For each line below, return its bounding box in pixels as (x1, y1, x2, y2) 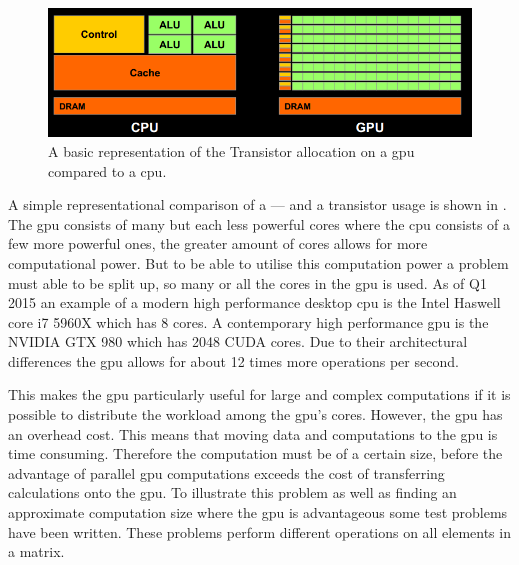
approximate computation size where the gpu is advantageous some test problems (8, 502, 508, 523)
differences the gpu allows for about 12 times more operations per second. (8, 350, 459, 371)
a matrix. (8, 541, 65, 562)
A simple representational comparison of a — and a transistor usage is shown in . (8, 194, 507, 215)
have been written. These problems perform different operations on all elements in (8, 521, 511, 542)
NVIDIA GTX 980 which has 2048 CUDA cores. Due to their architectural (8, 331, 468, 352)
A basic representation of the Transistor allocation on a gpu (48, 140, 415, 161)
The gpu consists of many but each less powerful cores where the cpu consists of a (8, 213, 511, 234)
